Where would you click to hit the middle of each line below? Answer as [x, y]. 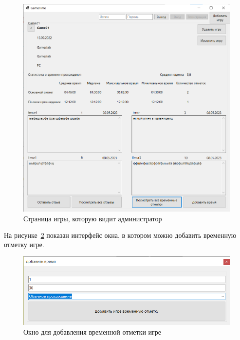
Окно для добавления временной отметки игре [92, 331]
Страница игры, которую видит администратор [93, 219]
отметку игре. [24, 244]
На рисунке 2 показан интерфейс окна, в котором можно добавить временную [120, 235]
